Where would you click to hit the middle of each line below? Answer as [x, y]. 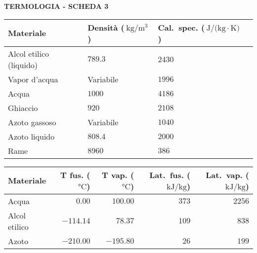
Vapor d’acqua [33, 79]
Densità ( [106, 27]
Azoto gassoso [32, 122]
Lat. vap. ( [227, 175]
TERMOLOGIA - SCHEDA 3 [56, 6]
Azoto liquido [31, 136]
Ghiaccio [23, 108]
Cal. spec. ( [181, 27]
